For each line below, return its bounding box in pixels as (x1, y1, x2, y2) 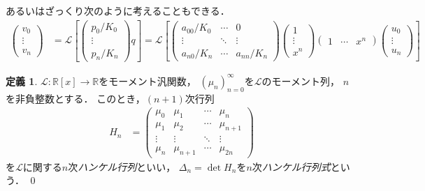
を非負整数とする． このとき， (6, 91, 145, 105)
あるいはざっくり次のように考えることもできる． (6, 3, 230, 17)
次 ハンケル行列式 (252, 159, 331, 174)
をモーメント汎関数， (99, 73, 196, 88)
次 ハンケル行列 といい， (68, 159, 176, 174)
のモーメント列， (261, 73, 340, 88)
